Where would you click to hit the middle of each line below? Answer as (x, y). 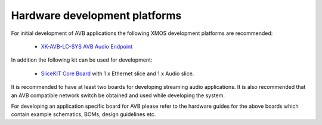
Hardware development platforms (96, 15)
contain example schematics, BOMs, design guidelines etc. (83, 114)
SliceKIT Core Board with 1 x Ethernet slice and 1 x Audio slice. (117, 73)
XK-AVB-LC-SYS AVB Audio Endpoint (87, 46)
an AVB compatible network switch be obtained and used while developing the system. (118, 95)
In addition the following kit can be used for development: (82, 60)
